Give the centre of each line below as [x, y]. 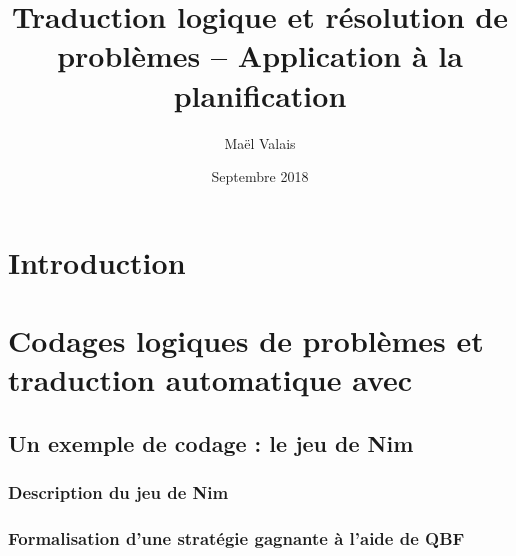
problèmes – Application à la [260, 55]
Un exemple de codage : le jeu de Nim [211, 442]
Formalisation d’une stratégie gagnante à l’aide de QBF [236, 537]
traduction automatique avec [210, 379]
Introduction [97, 261]
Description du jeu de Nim [118, 492]
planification [260, 94]
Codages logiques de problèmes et [246, 340]
